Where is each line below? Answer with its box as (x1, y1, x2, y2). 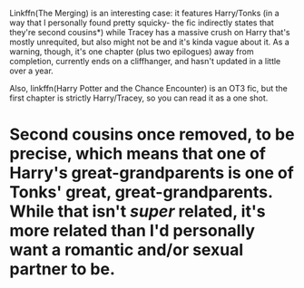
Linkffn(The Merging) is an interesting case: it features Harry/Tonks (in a (9, 8, 279, 18)
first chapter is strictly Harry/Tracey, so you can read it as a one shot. (9, 92, 269, 103)
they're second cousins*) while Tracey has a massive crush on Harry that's (9, 27, 290, 37)
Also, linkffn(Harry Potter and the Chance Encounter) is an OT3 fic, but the (9, 83, 288, 93)
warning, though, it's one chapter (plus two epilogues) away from (9, 46, 254, 57)
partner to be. (9, 259, 115, 280)
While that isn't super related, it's (9, 201, 266, 222)
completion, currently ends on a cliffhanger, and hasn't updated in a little (9, 56, 281, 66)
